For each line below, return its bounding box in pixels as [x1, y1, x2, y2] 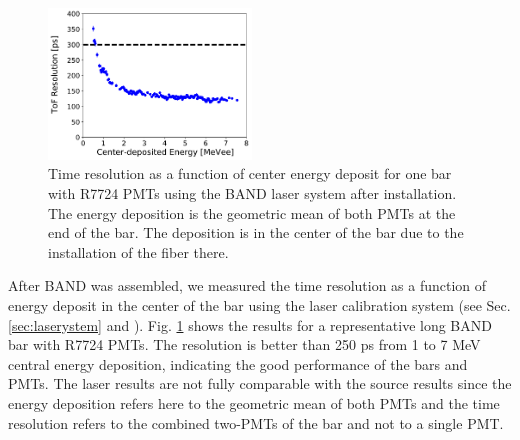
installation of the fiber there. [48, 241, 229, 262]
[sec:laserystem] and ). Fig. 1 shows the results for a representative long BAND [8, 314, 492, 335]
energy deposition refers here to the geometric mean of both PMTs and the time [8, 393, 500, 413]
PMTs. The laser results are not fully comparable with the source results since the [8, 373, 512, 394]
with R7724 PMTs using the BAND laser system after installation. [48, 183, 457, 204]
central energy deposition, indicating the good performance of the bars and [8, 353, 468, 374]
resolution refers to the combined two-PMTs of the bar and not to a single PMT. [8, 412, 504, 433]
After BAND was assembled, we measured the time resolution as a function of [8, 275, 487, 296]
